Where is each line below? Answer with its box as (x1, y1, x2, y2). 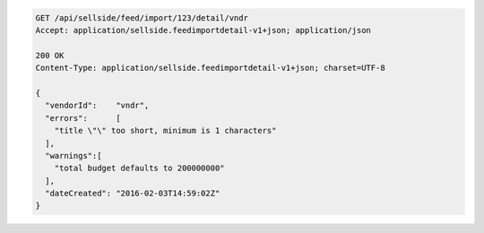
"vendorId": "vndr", (45, 100, 150, 111)
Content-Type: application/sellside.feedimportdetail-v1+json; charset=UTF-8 (35, 63, 385, 73)
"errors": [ (45, 113, 121, 123)
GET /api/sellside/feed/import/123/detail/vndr (35, 13, 248, 22)
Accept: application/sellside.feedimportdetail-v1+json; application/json (35, 25, 372, 35)
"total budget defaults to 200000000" (54, 163, 225, 174)
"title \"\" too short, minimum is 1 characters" (54, 125, 277, 136)
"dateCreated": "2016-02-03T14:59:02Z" (45, 188, 220, 199)
